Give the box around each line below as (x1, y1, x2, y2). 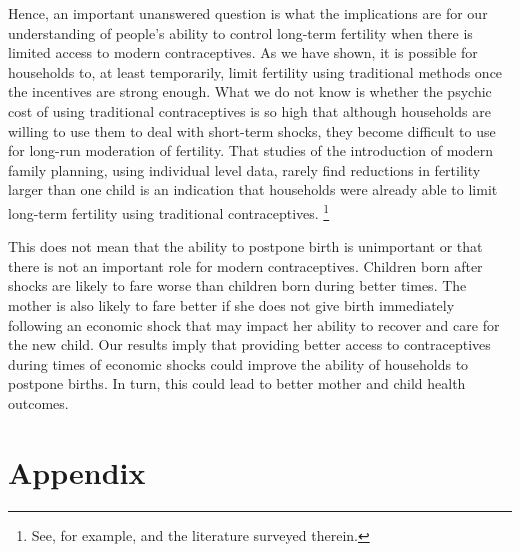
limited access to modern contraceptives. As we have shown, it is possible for (8, 42, 478, 63)
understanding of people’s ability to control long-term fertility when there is (8, 22, 473, 43)
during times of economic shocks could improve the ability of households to (8, 353, 469, 374)
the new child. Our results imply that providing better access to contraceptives (8, 334, 491, 355)
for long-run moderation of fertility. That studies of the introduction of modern (8, 140, 494, 161)
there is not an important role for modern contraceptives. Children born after (8, 255, 483, 276)
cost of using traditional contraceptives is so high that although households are (8, 100, 491, 121)
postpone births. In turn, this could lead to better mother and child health (8, 373, 466, 394)
